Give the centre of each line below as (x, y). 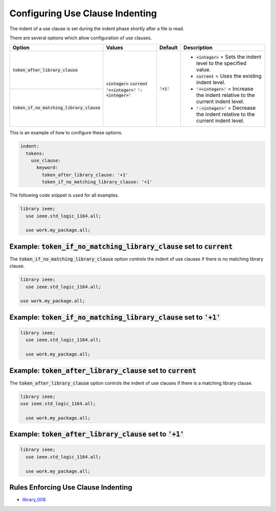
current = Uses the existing (229, 76)
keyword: (47, 168)
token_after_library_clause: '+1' (85, 175)
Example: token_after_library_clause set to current (103, 370)
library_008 (34, 500)
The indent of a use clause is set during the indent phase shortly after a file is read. (97, 29)
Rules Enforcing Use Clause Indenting (71, 488)
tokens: (35, 153)
